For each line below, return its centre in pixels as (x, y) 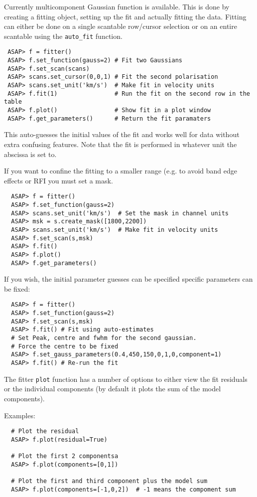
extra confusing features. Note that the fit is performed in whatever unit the (121, 144)
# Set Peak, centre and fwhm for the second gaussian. (104, 338)
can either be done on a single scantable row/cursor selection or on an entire (121, 26)
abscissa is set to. (30, 154)
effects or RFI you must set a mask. (59, 180)
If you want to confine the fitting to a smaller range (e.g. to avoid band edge (121, 171)
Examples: (20, 415)
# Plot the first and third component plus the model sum (109, 481)
